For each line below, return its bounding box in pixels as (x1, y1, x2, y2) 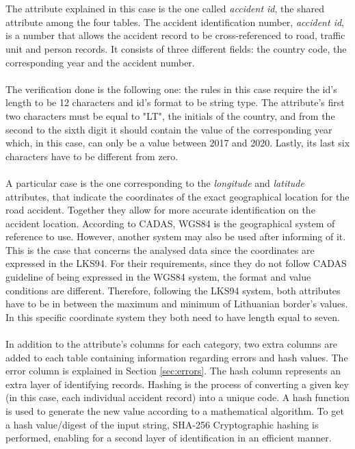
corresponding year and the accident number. (5, 55, 195, 69)
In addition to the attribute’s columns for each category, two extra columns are (5, 337, 337, 351)
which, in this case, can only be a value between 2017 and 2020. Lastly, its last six (5, 136, 350, 150)
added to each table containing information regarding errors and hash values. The (5, 350, 348, 364)
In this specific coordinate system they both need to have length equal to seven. (5, 309, 340, 324)
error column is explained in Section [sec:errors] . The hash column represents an (5, 363, 341, 378)
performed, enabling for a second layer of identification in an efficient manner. (5, 431, 332, 445)
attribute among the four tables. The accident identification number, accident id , (5, 14, 344, 29)
